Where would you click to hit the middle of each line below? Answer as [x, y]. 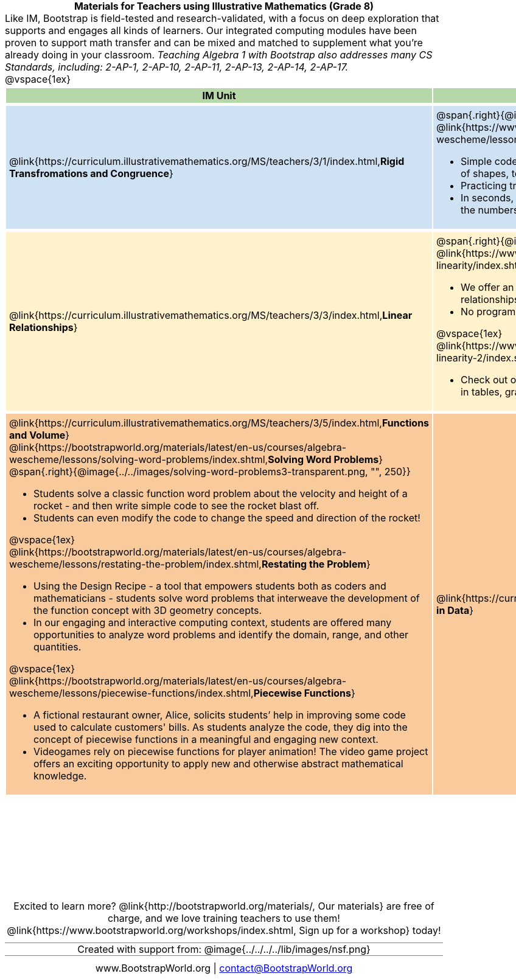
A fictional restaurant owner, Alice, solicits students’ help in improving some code [220, 715]
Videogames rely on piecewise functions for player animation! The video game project [231, 751]
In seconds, [487, 198]
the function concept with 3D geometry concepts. [148, 610]
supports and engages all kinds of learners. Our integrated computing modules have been [211, 30]
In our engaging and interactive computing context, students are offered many [213, 622]
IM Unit [219, 96]
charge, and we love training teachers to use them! [224, 918]
